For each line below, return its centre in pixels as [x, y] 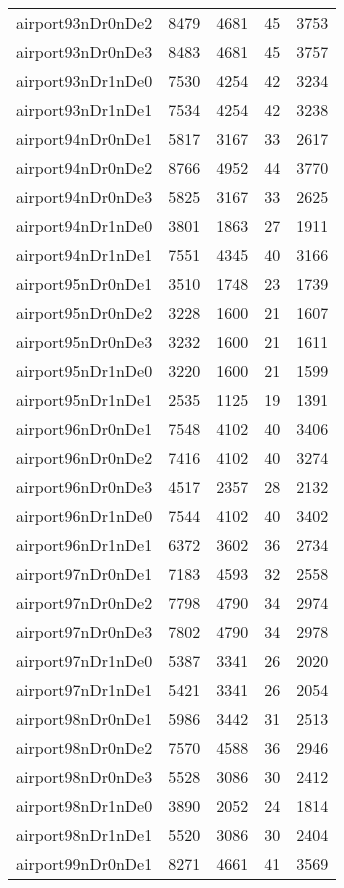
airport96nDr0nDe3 [84, 486]
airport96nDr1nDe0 [84, 515]
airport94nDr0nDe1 [84, 138]
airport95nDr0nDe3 [84, 341]
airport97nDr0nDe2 [84, 602]
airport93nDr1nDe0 [84, 80]
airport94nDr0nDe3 [84, 196]
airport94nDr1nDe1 [84, 254]
